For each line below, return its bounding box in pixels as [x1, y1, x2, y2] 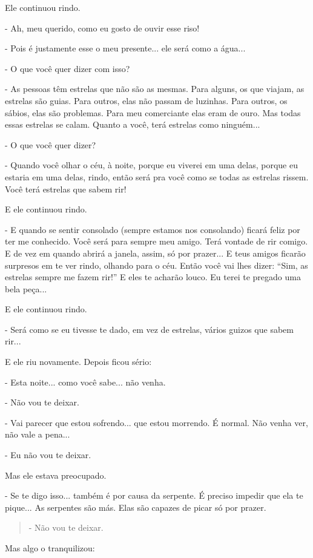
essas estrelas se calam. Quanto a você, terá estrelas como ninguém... [5, 118, 260, 131]
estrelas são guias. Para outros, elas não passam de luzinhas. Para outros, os [5, 94, 288, 107]
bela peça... [5, 282, 47, 295]
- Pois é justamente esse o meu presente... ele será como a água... [5, 42, 246, 54]
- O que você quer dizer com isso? [5, 62, 130, 74]
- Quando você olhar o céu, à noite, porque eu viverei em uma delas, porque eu [5, 159, 298, 171]
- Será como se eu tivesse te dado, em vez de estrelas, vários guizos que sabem [5, 323, 294, 335]
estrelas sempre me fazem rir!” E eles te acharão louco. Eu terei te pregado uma [5, 271, 301, 283]
